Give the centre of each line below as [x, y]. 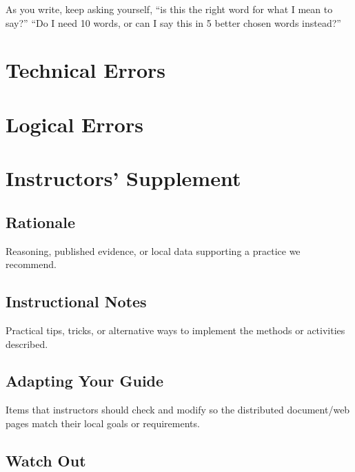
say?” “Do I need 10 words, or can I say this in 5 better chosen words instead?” [173, 22]
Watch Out [46, 460]
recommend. [31, 264]
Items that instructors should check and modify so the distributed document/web [178, 410]
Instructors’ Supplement [123, 178]
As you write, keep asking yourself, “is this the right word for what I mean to [169, 9]
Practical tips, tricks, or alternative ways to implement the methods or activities [175, 330]
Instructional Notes [76, 301]
